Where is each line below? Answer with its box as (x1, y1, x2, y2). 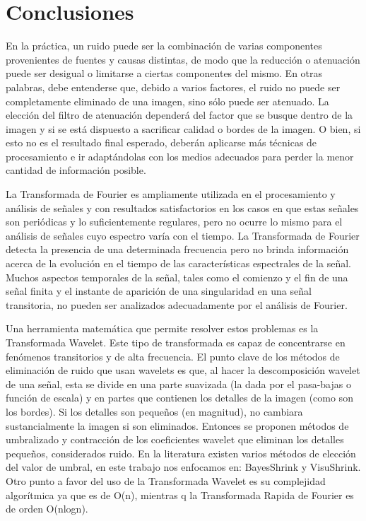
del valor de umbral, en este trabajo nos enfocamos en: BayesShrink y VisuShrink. (6, 459, 361, 474)
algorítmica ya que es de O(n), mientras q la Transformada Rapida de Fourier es (6, 487, 354, 502)
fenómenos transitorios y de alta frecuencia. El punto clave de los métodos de (6, 349, 340, 363)
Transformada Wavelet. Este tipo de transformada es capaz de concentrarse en (6, 335, 346, 349)
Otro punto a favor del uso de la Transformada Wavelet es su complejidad (6, 473, 326, 488)
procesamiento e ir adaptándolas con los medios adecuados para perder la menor (6, 148, 354, 163)
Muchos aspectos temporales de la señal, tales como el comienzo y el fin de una (6, 269, 348, 284)
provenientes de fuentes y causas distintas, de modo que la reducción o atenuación (6, 52, 360, 66)
